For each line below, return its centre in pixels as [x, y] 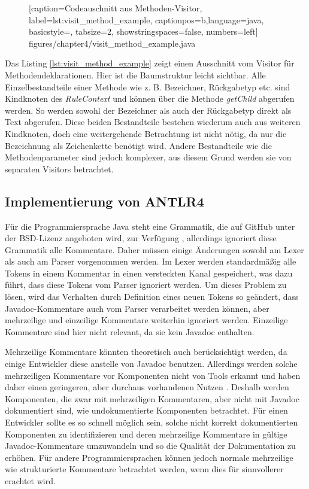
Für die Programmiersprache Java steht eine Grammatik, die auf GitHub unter [150, 226]
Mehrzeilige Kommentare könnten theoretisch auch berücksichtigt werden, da [146, 352]
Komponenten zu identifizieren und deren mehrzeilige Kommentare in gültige [146, 434]
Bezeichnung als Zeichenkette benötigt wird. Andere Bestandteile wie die [138, 145]
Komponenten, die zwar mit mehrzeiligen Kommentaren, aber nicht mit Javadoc [152, 398]
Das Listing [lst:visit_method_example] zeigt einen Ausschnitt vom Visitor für [150, 63]
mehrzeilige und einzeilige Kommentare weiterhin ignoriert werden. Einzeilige [146, 320]
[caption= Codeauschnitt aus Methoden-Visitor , [116, 8]
